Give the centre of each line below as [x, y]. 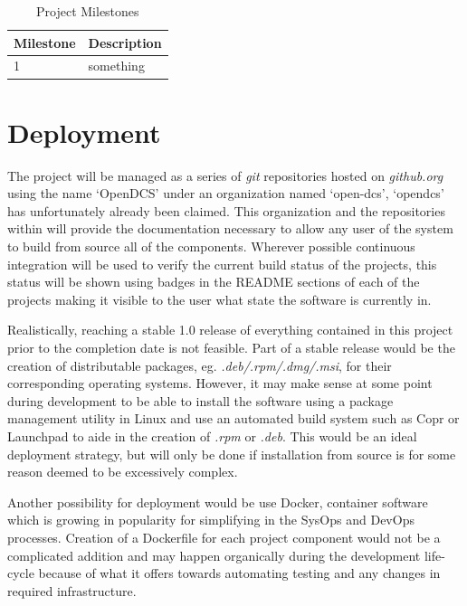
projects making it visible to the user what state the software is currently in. [219, 299]
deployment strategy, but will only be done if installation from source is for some [232, 454]
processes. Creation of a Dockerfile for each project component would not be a [224, 537]
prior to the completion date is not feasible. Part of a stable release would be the [231, 347]
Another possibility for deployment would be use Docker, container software [218, 502]
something [116, 66]
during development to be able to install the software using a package [200, 400]
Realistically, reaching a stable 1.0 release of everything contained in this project [230, 330]
